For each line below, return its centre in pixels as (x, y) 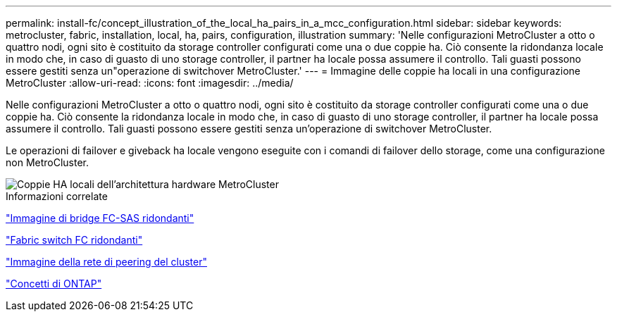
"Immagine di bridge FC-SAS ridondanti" (100, 218)
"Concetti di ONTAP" (54, 284)
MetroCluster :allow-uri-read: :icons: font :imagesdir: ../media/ (150, 83)
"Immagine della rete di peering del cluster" (106, 262)
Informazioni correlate (57, 196)
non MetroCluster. (48, 162)
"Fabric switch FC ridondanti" (74, 240)
